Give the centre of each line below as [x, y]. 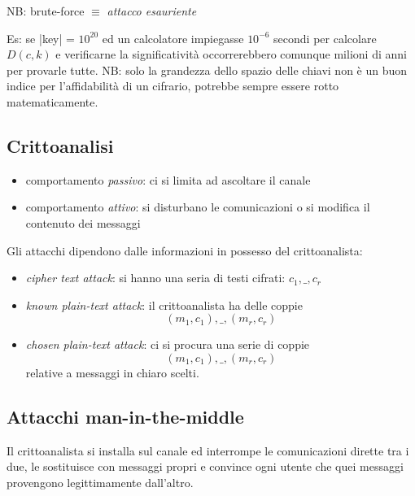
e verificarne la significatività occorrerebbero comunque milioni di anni [231, 54]
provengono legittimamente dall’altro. [100, 482]
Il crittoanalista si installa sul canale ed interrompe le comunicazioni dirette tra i [208, 450]
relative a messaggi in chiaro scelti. [112, 372]
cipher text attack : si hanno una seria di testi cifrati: [155, 278]
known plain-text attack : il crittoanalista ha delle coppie [164, 305]
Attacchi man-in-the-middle [125, 416]
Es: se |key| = [41, 38]
